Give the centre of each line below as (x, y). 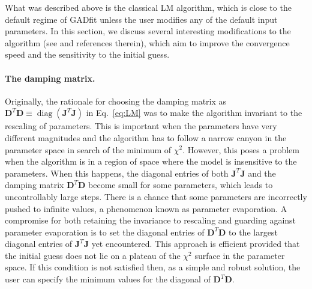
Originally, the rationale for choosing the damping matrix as (116, 101)
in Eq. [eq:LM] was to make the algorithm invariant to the (194, 113)
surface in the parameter (240, 255)
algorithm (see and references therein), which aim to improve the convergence (147, 42)
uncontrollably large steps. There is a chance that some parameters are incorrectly (156, 196)
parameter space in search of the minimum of (88, 149)
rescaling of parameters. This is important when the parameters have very (141, 126)
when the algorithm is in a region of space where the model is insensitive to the (151, 161)
